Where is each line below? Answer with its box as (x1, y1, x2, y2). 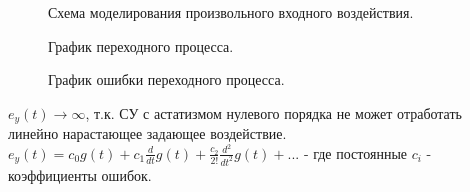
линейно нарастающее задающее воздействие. (8, 123, 287, 144)
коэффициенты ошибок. (8, 164, 152, 185)
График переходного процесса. (48, 35, 234, 56)
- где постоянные (303, 142, 408, 163)
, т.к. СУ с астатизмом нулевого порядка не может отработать (85, 102, 462, 123)
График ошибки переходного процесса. (48, 69, 285, 90)
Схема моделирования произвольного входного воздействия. (48, 2, 414, 22)
